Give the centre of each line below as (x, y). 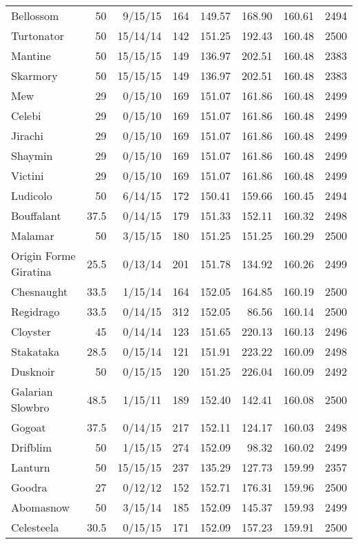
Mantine (31, 56)
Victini (28, 175)
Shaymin (32, 155)
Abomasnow (40, 507)
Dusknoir (33, 371)
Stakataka (35, 351)
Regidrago (35, 311)
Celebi (26, 115)
